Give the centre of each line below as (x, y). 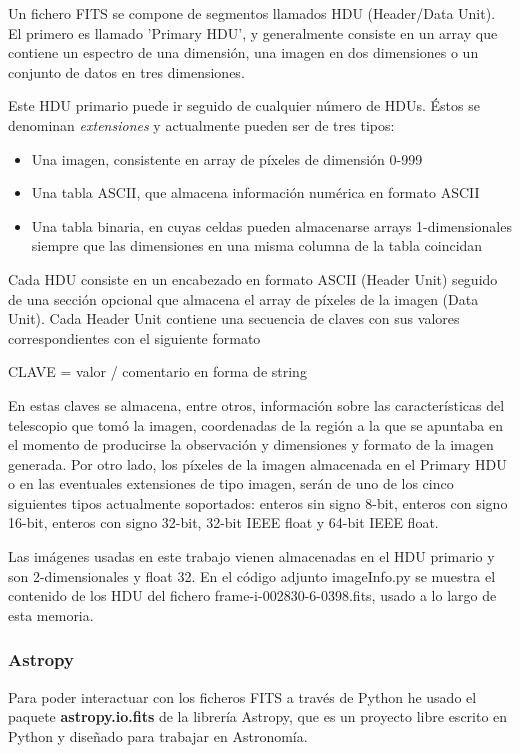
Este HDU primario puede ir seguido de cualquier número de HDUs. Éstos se (244, 105)
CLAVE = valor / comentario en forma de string (157, 371)
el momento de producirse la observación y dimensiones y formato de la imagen (251, 444)
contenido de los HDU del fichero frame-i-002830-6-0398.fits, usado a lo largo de (252, 595)
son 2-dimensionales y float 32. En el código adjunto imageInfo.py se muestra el (252, 575)
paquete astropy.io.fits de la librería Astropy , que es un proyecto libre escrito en (258, 716)
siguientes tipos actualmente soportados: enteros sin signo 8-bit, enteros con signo (258, 502)
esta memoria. (51, 614)
